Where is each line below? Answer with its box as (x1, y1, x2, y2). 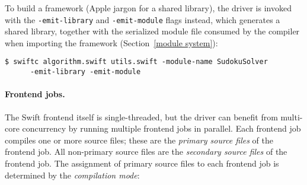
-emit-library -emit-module (30, 68, 141, 76)
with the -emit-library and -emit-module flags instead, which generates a (5, 13, 280, 25)
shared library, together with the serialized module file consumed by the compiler (5, 25, 300, 37)
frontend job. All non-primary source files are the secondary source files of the (5, 145, 287, 158)
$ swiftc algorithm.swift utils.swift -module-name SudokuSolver (5, 58, 268, 66)
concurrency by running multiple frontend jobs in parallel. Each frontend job (22, 122, 301, 135)
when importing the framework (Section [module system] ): (5, 36, 218, 49)
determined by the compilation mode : (5, 168, 140, 181)
